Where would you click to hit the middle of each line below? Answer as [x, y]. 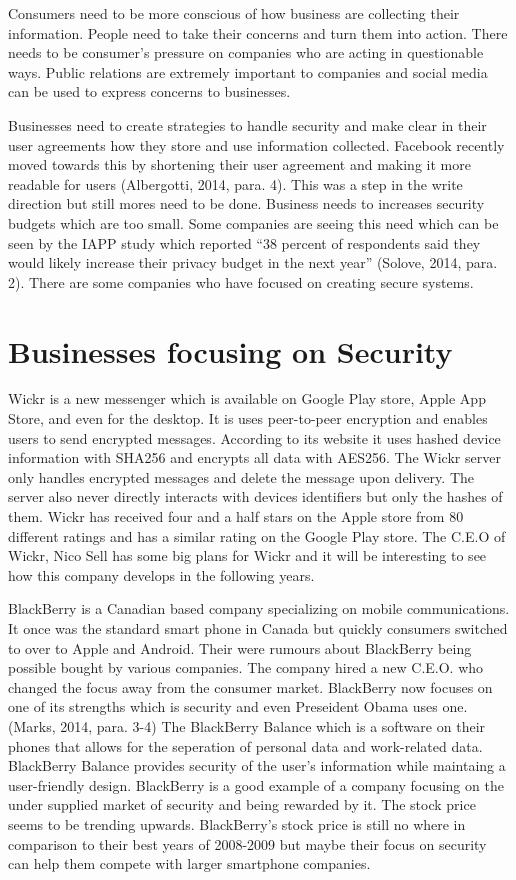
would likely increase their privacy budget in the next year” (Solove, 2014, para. [253, 262]
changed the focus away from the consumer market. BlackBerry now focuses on [250, 686]
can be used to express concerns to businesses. [149, 91]
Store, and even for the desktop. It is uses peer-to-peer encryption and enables [248, 418]
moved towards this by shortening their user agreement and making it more [239, 164]
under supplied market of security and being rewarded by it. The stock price [242, 804]
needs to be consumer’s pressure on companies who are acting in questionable [246, 52]
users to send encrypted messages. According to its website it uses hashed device [254, 437]
